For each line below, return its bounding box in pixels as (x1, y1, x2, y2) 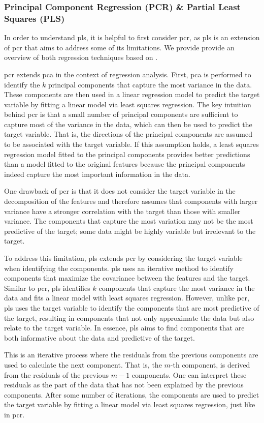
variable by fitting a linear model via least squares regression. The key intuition (4, 99, 251, 109)
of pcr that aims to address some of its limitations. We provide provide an (4, 42, 235, 52)
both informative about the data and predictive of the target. (4, 332, 195, 343)
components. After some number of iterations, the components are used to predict (4, 389, 259, 400)
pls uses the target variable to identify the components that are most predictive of (4, 302, 259, 313)
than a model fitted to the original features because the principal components (4, 159, 245, 169)
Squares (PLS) (4, 12, 65, 24)
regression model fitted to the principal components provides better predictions (4, 148, 250, 159)
